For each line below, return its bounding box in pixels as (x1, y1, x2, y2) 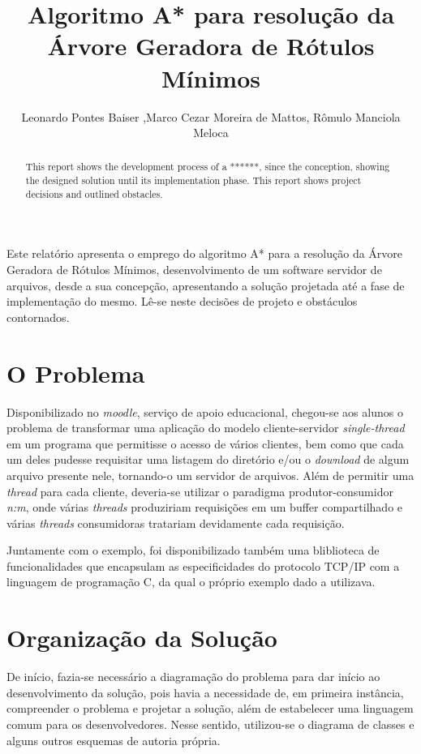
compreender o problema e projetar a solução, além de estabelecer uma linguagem (6, 700, 414, 717)
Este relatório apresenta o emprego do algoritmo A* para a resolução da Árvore (6, 245, 403, 262)
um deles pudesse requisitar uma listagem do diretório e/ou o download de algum (6, 451, 410, 468)
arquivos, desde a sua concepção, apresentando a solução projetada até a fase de (6, 276, 405, 293)
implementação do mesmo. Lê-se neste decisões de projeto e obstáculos (6, 293, 358, 310)
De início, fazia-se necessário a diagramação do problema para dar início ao (6, 668, 380, 685)
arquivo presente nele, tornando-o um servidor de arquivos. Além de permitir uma (6, 466, 415, 483)
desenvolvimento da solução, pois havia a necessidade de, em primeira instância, (6, 683, 404, 700)
